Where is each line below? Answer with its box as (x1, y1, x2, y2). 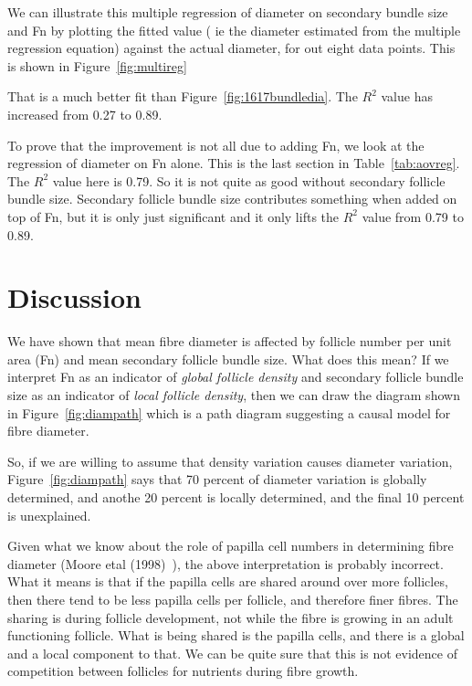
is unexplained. (7, 505, 91, 524)
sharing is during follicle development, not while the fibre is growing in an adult (7, 607, 454, 627)
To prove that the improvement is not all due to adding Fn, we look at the (7, 135, 425, 154)
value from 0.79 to (362, 206, 464, 226)
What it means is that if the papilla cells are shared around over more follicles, (7, 572, 448, 591)
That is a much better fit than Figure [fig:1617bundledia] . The (7, 87, 358, 106)
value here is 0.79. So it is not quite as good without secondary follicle (52, 171, 446, 190)
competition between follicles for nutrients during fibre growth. (7, 661, 359, 681)
